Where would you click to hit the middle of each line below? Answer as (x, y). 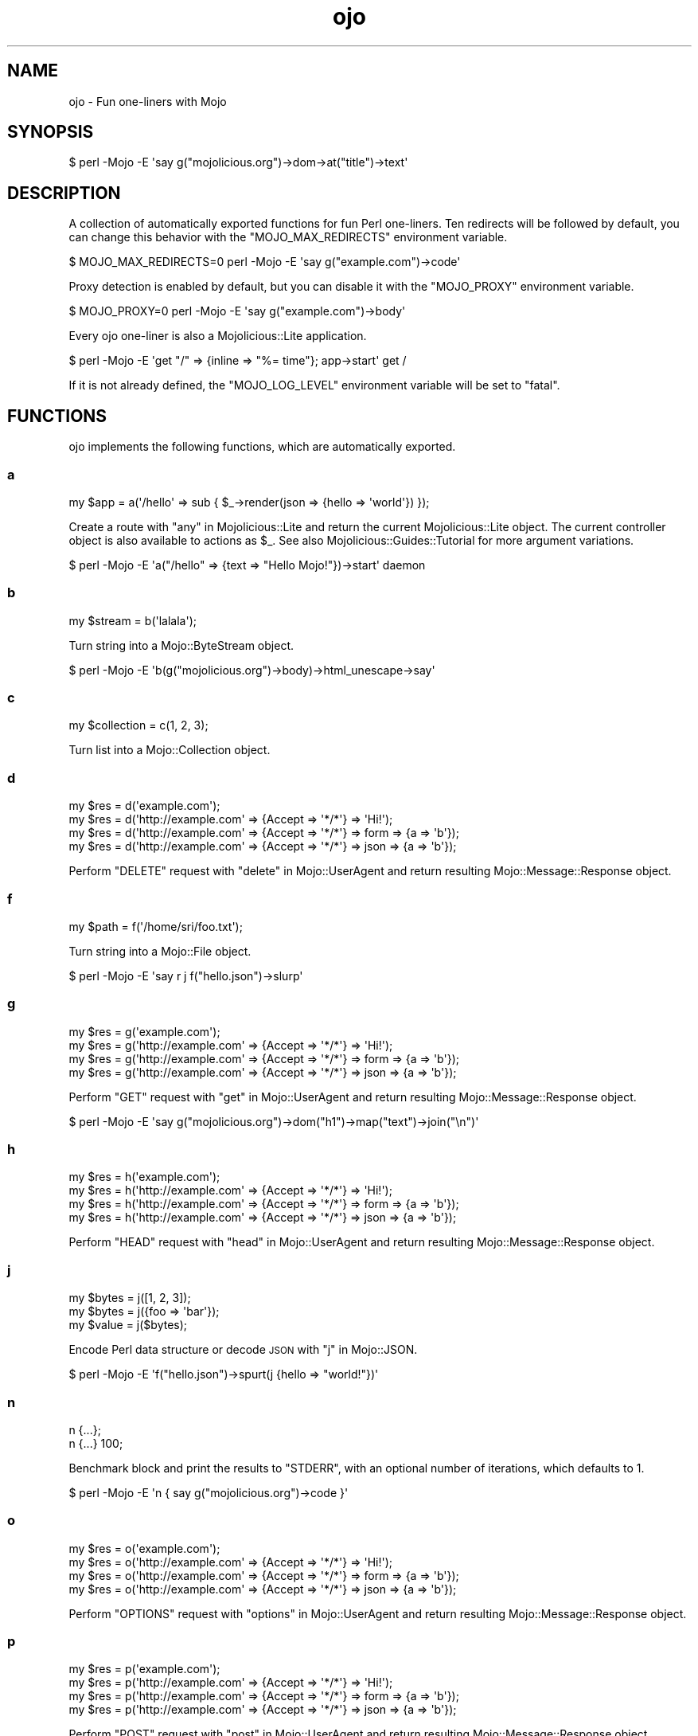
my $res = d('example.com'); (144, 806)
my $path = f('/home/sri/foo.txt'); (156, 926)
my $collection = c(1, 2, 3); (138, 725)
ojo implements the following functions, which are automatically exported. (262, 447)
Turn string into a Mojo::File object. (160, 951)
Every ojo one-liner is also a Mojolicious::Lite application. (218, 336)
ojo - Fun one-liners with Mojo (148, 101)
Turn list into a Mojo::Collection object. (170, 750)
